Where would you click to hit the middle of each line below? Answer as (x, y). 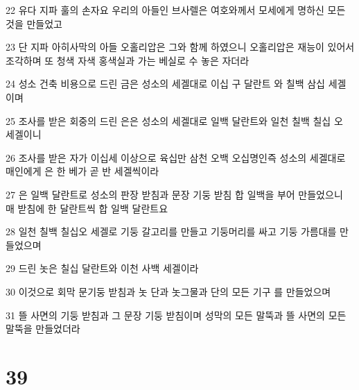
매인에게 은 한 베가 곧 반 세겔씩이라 (82, 171)
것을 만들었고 (34, 23)
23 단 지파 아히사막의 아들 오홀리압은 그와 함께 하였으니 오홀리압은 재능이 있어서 (180, 47)
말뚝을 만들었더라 (43, 329)
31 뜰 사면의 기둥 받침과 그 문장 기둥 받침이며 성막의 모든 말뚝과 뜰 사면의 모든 (176, 315)
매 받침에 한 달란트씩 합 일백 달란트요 (87, 208)
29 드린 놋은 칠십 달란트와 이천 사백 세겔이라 (102, 268)
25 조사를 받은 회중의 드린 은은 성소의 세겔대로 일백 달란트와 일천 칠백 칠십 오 (174, 120)
